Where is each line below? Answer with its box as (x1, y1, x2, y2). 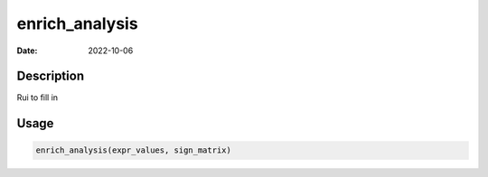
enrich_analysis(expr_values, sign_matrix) (35, 145, 232, 155)
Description (16, 69, 85, 84)
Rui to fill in (16, 92, 59, 103)
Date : (16, 45, 38, 56)
